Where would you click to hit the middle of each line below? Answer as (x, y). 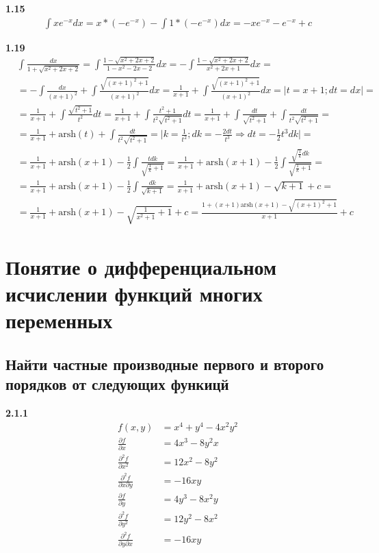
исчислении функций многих (134, 293)
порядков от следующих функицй (117, 384)
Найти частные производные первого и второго (165, 364)
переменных (59, 320)
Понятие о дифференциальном (141, 266)
